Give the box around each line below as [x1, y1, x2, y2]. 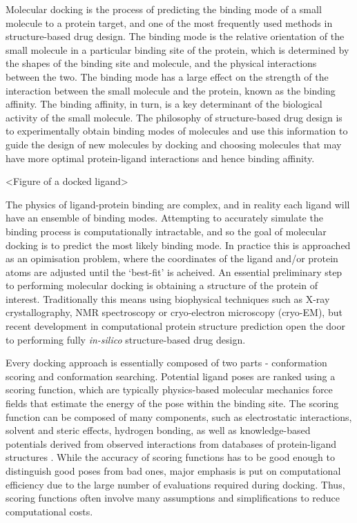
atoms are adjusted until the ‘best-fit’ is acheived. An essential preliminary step [6, 264, 342, 279]
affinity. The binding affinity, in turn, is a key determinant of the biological [6, 97, 322, 111]
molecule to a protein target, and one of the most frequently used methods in [6, 15, 333, 30]
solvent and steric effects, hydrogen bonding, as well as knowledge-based [6, 423, 311, 437]
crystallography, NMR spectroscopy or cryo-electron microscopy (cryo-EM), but [6, 305, 342, 319]
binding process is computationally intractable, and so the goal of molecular [6, 224, 327, 238]
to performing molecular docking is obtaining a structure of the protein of [6, 278, 318, 293]
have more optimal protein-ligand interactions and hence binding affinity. [6, 150, 315, 165]
